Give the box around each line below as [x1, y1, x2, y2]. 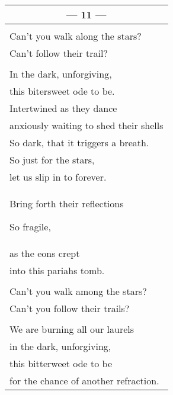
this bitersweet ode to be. [9, 84, 115, 98]
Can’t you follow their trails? [9, 301, 130, 315]
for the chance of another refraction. [9, 374, 159, 387]
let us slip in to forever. [9, 170, 107, 184]
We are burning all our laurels [9, 322, 134, 336]
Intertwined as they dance [9, 101, 117, 115]
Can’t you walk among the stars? [9, 284, 147, 298]
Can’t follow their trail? [9, 46, 108, 60]
